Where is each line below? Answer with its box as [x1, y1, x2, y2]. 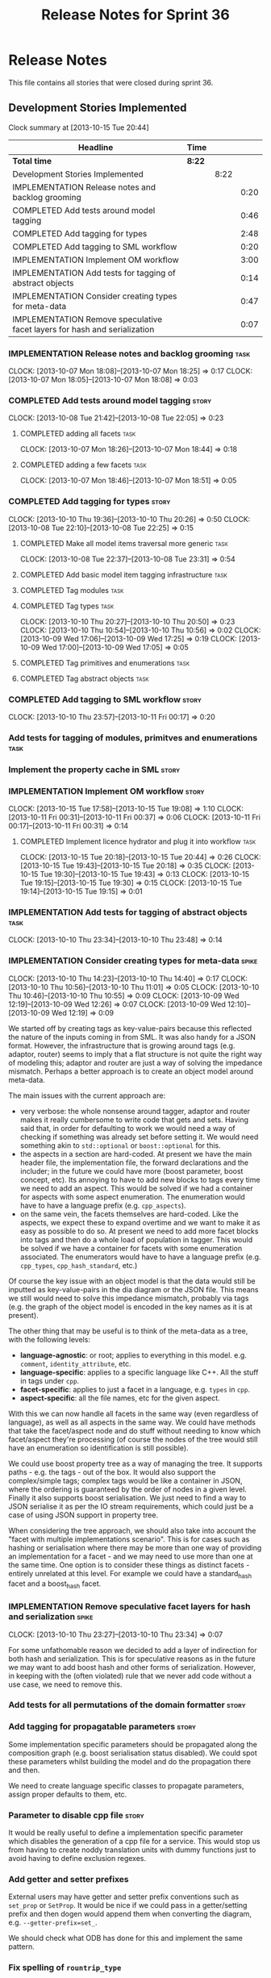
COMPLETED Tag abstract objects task [19, 674, 149, 683]
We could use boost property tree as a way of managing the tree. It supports [8, 1458, 263, 1468]
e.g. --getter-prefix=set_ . [8, 1917, 98, 1927]
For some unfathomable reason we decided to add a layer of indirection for [8, 1645, 258, 1655]
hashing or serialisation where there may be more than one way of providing [8, 1542, 262, 1552]
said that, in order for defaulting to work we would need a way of [19, 1123, 236, 1133]
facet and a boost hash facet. [8, 1579, 102, 1591]
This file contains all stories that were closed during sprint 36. [8, 77, 214, 87]
